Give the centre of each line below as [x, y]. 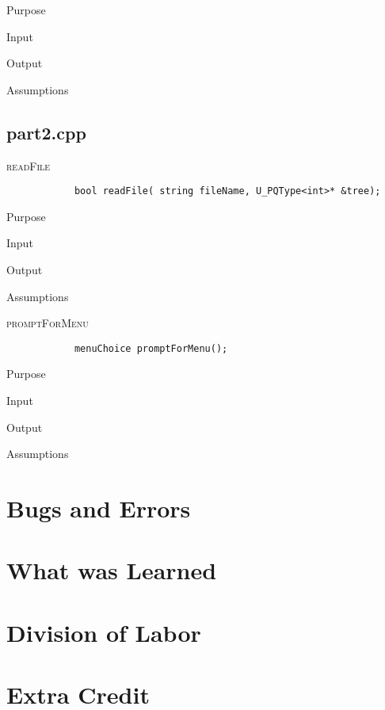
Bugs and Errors [99, 508]
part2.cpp [46, 132]
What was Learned [112, 570]
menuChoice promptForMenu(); [151, 348]
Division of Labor [104, 632]
